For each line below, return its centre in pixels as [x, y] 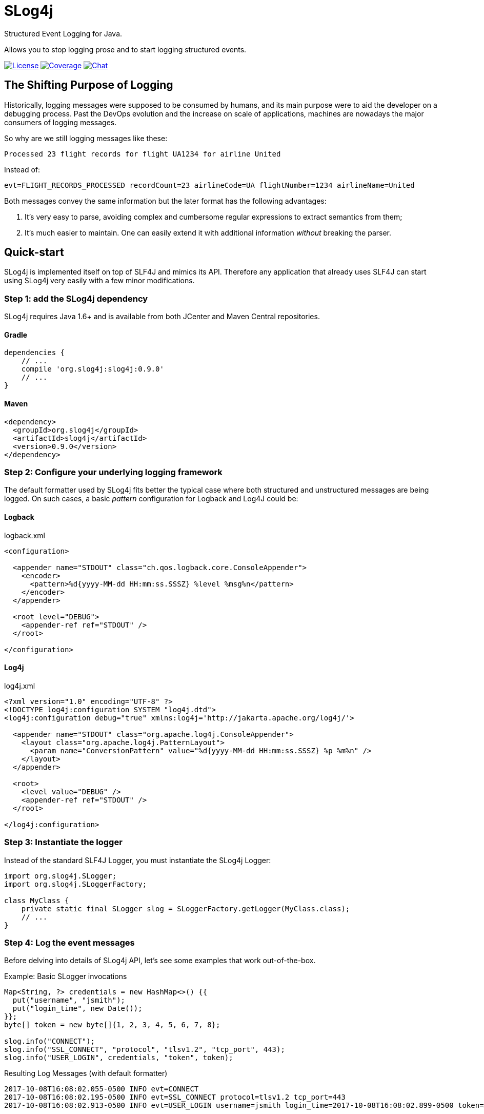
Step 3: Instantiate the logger [63, 842]
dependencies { [35, 353]
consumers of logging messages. [60, 122]
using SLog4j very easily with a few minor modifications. [99, 281]
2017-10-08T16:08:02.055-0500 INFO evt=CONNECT [102, 1089]
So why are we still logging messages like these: [86, 138]
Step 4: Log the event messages [69, 942]
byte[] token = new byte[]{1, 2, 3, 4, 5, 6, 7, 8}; [112, 1025]
